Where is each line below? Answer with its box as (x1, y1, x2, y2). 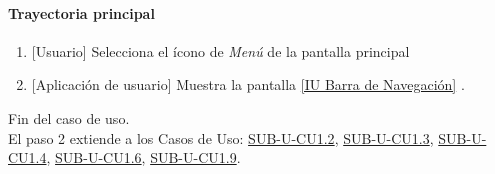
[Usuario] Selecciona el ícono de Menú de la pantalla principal (31, 40, 410, 61)
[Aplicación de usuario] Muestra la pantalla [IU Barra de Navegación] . (31, 74, 465, 95)
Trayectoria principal (8, 2, 155, 23)
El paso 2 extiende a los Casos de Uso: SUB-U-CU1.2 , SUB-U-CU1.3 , (8, 127, 434, 148)
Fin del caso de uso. (8, 107, 130, 128)
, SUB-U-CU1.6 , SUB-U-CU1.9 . (46, 147, 241, 168)
